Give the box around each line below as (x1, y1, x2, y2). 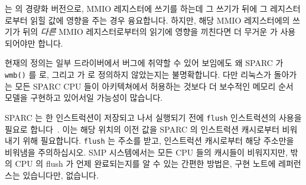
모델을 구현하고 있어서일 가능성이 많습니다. (5, 91, 163, 104)
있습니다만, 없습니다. (22, 169, 99, 181)
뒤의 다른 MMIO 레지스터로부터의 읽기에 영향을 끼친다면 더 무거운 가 (22, 25, 278, 38)
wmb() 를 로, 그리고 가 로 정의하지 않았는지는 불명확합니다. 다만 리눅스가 (5, 68, 271, 81)
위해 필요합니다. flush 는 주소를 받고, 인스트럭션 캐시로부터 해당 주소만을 (22, 134, 294, 147)
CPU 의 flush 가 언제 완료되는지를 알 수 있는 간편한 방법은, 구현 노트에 (15, 157, 276, 170)
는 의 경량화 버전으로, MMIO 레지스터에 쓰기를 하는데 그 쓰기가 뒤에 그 (5, 2, 268, 14)
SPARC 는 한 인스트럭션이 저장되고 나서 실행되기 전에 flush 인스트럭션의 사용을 (5, 111, 302, 123)
